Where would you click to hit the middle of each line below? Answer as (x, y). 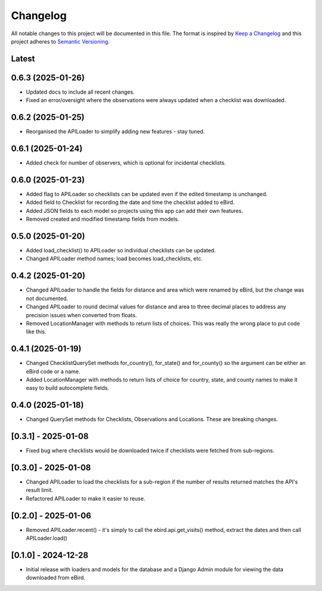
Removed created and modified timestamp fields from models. (103, 219)
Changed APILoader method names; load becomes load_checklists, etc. (114, 259)
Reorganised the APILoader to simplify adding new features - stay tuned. (115, 132)
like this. (36, 332)
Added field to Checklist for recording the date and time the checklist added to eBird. (130, 202)
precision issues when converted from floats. (81, 315)
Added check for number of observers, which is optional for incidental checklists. (126, 163)
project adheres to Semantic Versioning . (60, 41)
